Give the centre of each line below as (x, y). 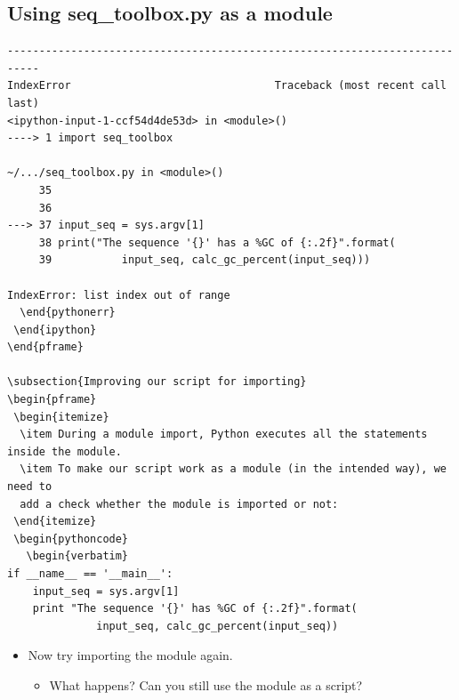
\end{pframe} (45, 347)
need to (30, 487)
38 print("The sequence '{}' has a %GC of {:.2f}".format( (217, 242)
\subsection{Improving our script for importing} (157, 382)
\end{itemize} (55, 522)
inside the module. (64, 451)
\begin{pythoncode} (71, 539)
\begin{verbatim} (77, 556)
